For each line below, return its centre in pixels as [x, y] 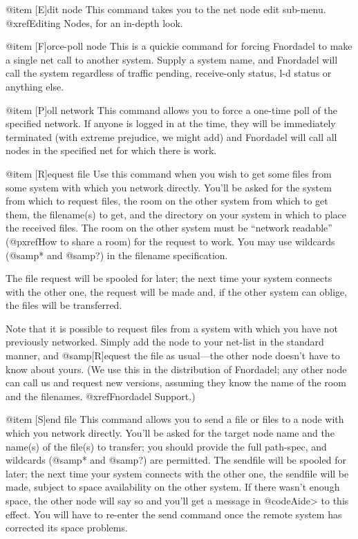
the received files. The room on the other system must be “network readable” [169, 228]
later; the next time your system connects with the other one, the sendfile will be [177, 473]
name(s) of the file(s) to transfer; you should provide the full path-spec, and [166, 446]
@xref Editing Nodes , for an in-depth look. [94, 22]
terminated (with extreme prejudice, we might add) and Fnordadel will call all [171, 136]
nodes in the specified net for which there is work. [111, 150]
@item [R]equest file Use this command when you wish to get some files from [169, 173]
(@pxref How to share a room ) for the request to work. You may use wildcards [170, 241]
